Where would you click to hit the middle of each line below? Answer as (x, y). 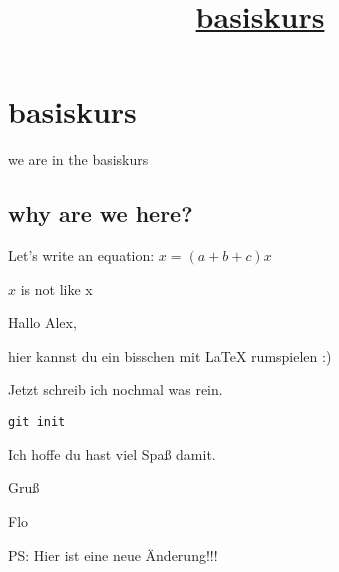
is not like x (56, 288)
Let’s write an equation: (81, 255)
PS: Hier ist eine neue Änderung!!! (113, 554)
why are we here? (100, 213)
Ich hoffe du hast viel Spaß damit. (112, 453)
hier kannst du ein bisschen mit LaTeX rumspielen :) (170, 355)
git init (37, 422)
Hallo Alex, (42, 322)
